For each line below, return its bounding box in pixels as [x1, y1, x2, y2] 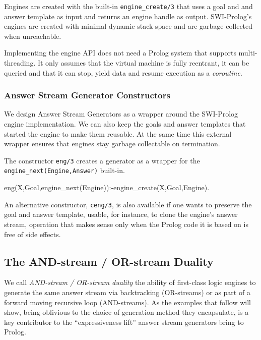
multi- [238, 47, 257, 58]
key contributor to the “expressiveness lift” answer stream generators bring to [4, 316, 244, 327]
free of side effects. [4, 229, 61, 239]
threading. [4, 58, 36, 68]
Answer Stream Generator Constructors [4, 89, 170, 101]
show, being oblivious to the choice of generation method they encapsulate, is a [4, 307, 249, 317]
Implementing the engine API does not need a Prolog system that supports [4, 47, 236, 58]
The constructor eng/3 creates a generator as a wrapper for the [4, 155, 200, 165]
